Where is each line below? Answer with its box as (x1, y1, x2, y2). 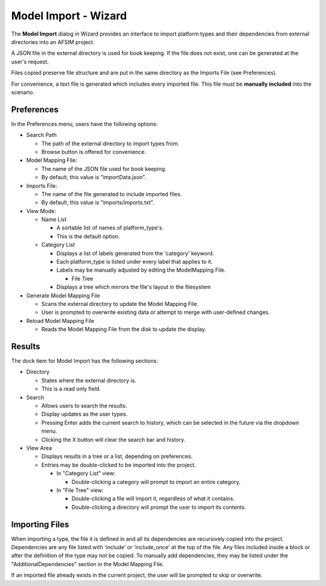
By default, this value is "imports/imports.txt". (41, 199, 155, 206)
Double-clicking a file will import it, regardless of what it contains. (71, 495, 235, 502)
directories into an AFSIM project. (11, 38, 95, 45)
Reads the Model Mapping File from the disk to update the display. (41, 326, 206, 333)
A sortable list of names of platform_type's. (56, 224, 164, 232)
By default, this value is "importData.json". (41, 174, 147, 181)
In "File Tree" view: (56, 486, 104, 494)
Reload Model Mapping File (26, 317, 95, 324)
